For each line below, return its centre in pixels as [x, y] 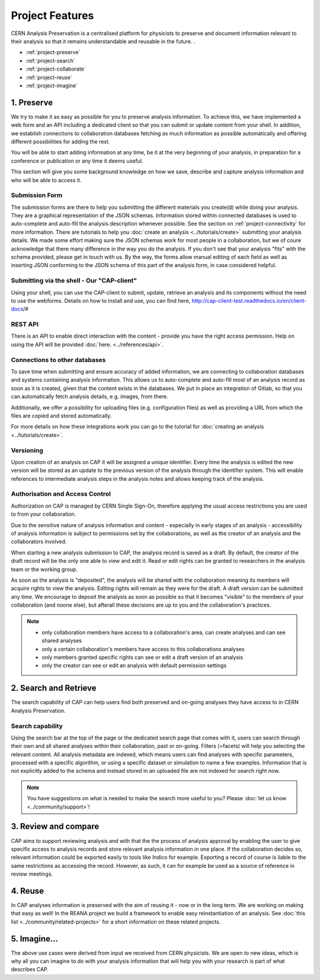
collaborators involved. [39, 542]
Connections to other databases [58, 360]
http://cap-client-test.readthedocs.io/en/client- [249, 300]
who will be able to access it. [46, 180]
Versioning [27, 450]
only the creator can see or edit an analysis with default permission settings [134, 665]
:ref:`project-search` [50, 61]
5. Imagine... [35, 939]
